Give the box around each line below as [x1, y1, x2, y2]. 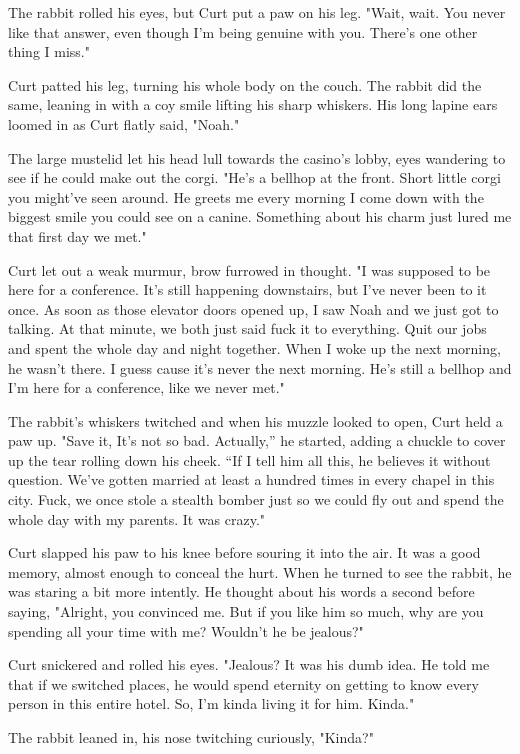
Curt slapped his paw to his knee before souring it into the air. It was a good [8, 542, 481, 563]
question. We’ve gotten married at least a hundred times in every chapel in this [8, 469, 495, 490]
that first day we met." [8, 225, 147, 246]
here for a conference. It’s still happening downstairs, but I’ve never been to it [8, 279, 487, 300]
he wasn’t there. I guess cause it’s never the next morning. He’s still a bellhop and [8, 357, 512, 378]
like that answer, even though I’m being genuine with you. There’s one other [8, 21, 478, 42]
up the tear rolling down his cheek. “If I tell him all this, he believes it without [8, 449, 491, 470]
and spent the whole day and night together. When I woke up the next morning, [8, 337, 501, 358]
